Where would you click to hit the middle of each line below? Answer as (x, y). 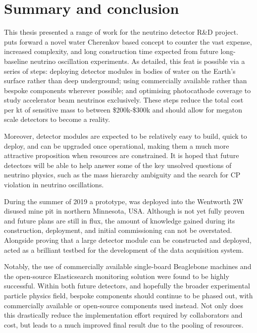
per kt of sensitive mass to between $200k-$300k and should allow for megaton (123, 109)
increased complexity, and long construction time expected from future (111, 51)
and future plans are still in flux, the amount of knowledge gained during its (120, 220)
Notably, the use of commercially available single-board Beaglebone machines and (128, 266)
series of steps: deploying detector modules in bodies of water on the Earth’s (120, 71)
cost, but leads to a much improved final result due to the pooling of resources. (124, 324)
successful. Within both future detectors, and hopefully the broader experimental (127, 286)
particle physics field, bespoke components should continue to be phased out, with (128, 295)
